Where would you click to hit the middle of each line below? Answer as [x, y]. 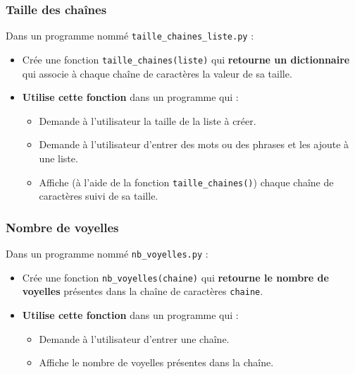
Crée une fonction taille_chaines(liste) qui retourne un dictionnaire [186, 59]
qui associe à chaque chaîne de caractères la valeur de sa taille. [157, 73]
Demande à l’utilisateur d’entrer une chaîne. [134, 338]
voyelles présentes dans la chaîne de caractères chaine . [143, 291]
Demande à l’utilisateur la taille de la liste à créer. [148, 120]
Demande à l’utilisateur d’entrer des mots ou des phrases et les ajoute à [194, 144]
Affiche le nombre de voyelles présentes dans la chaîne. [156, 362]
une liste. [58, 158]
